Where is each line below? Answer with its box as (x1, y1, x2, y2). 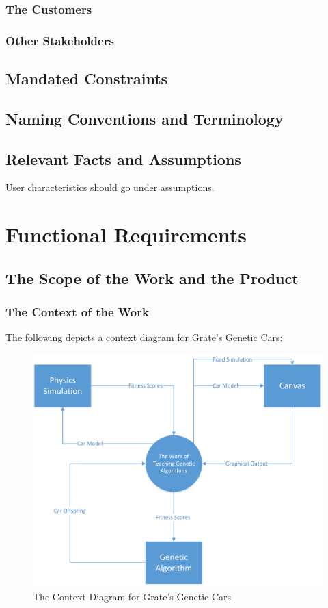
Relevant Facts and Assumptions (5, 148, 241, 169)
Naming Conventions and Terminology (5, 107, 284, 129)
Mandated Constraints (5, 68, 168, 89)
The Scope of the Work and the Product (5, 267, 299, 288)
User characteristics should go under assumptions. (5, 180, 215, 194)
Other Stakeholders (5, 31, 114, 49)
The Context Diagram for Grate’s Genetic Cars (33, 589, 232, 603)
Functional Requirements (5, 220, 247, 249)
